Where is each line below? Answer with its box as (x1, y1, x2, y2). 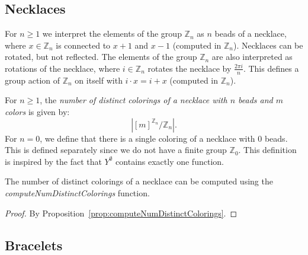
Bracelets (5, 235, 63, 254)
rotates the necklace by (147, 62, 232, 74)
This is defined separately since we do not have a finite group (5, 144, 227, 156)
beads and (238, 94, 273, 106)
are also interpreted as (211, 50, 293, 63)
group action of (5, 74, 60, 86)
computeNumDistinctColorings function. (5, 186, 150, 199)
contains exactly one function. (115, 155, 224, 167)
